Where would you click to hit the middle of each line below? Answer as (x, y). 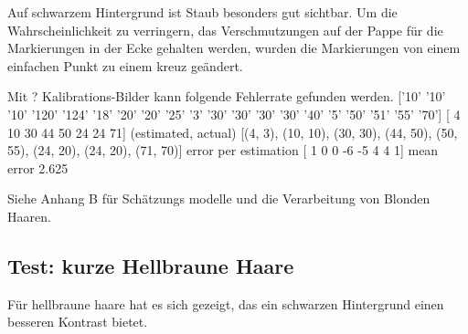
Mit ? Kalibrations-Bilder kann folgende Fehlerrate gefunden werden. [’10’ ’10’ (227, 96)
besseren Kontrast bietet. (78, 322)
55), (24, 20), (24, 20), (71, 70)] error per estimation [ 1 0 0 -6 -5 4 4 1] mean (223, 150)
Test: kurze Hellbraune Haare (151, 265)
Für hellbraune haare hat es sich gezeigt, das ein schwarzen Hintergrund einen (226, 303)
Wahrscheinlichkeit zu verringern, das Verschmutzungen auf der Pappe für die (225, 30)
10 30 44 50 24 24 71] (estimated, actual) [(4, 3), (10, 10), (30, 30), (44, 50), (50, (233, 132)
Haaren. (29, 216)
